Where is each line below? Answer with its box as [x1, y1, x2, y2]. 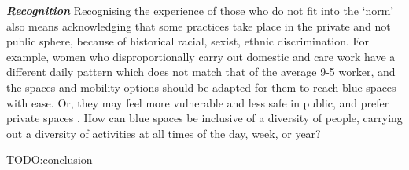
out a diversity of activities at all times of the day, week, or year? [6, 125, 321, 141]
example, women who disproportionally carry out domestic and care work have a [6, 48, 396, 64]
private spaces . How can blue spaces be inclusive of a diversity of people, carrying [6, 110, 403, 126]
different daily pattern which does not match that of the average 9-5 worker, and [6, 63, 396, 80]
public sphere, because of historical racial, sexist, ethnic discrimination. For [6, 33, 369, 49]
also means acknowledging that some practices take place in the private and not [6, 17, 391, 34]
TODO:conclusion [6, 151, 93, 168]
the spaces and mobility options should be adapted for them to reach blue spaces [6, 78, 396, 95]
